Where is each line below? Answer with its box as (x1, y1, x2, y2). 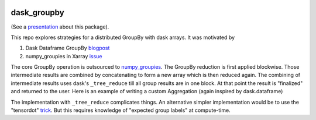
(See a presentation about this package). (11, 23, 109, 30)
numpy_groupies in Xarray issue (25, 52, 102, 59)
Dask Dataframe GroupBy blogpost (25, 44, 110, 52)
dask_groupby (11, 8, 64, 17)
